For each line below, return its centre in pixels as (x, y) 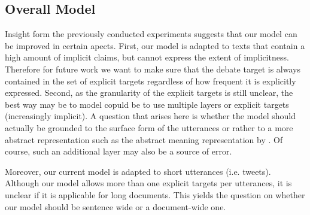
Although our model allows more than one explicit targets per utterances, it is (148, 183)
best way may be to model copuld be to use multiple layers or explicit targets (147, 104)
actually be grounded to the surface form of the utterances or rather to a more (149, 127)
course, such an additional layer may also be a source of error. (118, 151)
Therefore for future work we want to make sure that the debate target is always (153, 69)
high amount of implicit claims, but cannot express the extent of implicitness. (147, 57)
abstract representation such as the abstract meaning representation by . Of (144, 139)
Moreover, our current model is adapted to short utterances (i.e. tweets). (138, 171)
